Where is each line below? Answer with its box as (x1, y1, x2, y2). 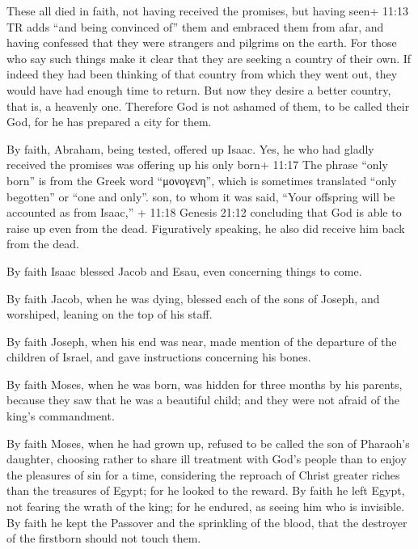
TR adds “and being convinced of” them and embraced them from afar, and (6, 18, 384, 35)
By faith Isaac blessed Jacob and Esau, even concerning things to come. (6, 262, 362, 279)
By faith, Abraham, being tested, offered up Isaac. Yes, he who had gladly (6, 140, 374, 157)
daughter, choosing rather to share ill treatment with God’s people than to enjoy (6, 450, 407, 467)
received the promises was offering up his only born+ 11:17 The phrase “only (6, 156, 388, 173)
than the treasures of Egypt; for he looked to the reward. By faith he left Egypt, (6, 482, 405, 499)
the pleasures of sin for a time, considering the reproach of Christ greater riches (6, 466, 400, 483)
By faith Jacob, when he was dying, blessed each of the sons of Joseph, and (6, 289, 380, 306)
